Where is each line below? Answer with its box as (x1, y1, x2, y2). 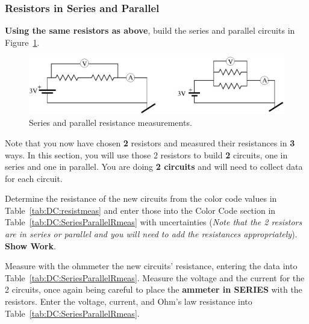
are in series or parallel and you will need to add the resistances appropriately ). (5, 228, 298, 240)
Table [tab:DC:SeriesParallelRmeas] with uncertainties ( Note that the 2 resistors (5, 216, 302, 228)
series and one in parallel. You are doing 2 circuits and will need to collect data (5, 160, 303, 173)
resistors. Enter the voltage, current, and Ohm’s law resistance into (5, 295, 252, 308)
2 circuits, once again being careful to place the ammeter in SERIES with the (5, 283, 302, 296)
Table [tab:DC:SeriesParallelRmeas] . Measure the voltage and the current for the (5, 271, 305, 284)
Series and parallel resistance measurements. (29, 116, 192, 129)
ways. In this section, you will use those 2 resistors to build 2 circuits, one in (5, 148, 288, 161)
